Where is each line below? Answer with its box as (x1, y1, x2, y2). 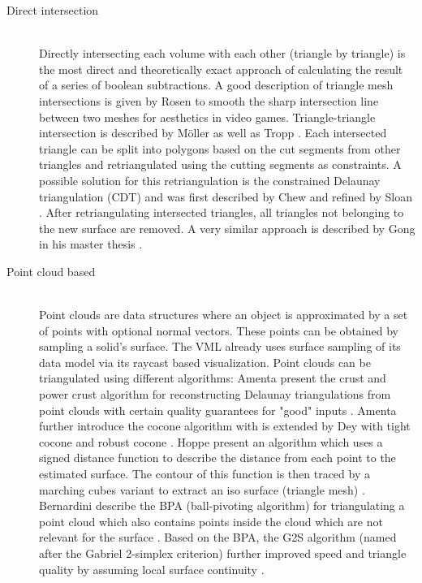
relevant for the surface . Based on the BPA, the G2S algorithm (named (39, 529, 397, 546)
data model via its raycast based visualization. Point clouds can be (39, 353, 371, 370)
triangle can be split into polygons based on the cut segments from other (39, 140, 401, 157)
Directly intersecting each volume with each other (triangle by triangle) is (39, 45, 406, 62)
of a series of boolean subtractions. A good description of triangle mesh (39, 76, 394, 93)
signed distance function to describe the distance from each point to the (39, 449, 396, 466)
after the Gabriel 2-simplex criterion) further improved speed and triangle (39, 545, 407, 561)
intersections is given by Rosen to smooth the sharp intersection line (39, 92, 379, 109)
